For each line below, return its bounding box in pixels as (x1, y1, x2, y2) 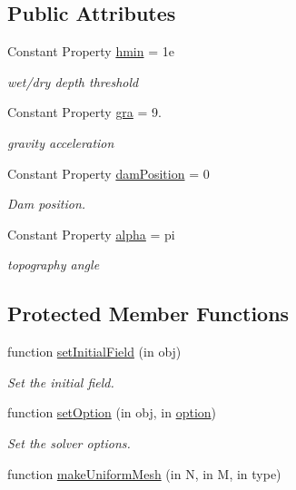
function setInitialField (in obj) (7, 342, 182, 361)
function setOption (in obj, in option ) (7, 403, 217, 422)
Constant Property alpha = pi (7, 224, 175, 243)
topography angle (7, 255, 100, 274)
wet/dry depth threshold (7, 72, 139, 91)
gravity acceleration (7, 132, 114, 152)
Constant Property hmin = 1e (7, 42, 174, 61)
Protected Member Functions (7, 299, 290, 328)
